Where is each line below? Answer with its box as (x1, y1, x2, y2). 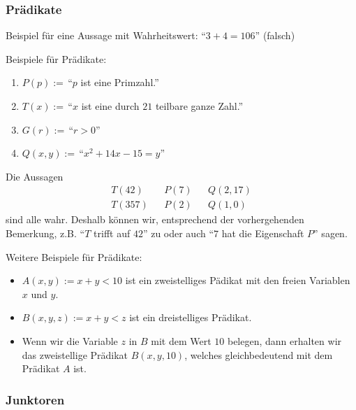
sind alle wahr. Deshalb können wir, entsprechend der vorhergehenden (6, 212, 304, 227)
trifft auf (94, 226, 131, 241)
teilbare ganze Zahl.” (155, 99, 244, 113)
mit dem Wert (151, 334, 212, 348)
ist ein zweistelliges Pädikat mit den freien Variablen (125, 273, 350, 288)
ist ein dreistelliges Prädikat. (129, 310, 252, 325)
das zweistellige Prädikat (22, 347, 128, 362)
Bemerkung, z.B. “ (6, 226, 85, 241)
